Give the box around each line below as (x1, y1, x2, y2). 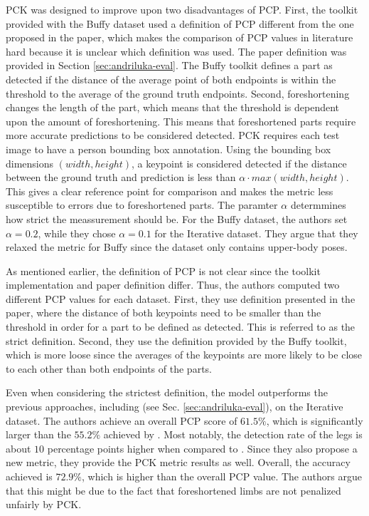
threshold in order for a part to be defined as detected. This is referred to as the (6, 319, 355, 334)
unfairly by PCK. (6, 497, 82, 512)
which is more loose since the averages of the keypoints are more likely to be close (6, 347, 363, 362)
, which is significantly (266, 413, 363, 428)
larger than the (6, 427, 71, 442)
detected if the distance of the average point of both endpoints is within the (6, 71, 336, 86)
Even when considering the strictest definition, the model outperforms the (6, 385, 328, 400)
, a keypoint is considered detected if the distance (132, 155, 347, 170)
